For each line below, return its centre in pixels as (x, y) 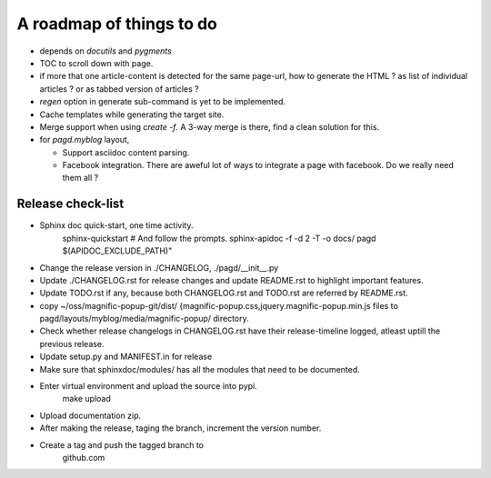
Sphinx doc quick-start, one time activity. (116, 225)
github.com (84, 458)
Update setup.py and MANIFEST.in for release (126, 357)
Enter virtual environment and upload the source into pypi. (149, 386)
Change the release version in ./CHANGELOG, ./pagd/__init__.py (159, 267)
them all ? (80, 178)
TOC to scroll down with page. (96, 63)
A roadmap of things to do (117, 24)
